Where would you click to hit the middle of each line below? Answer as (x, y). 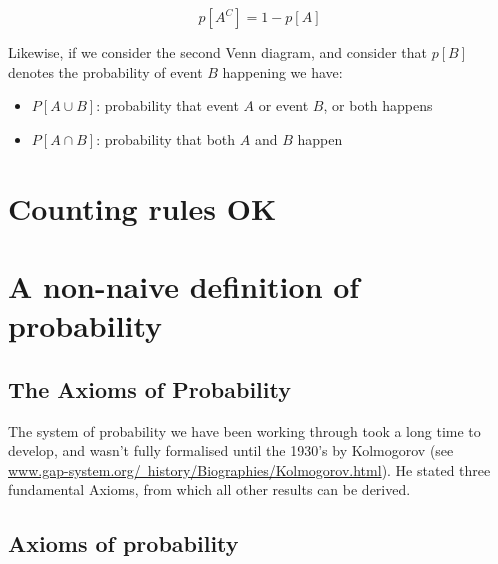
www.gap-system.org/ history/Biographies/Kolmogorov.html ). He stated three (249, 469)
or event (283, 105)
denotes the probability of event (105, 71)
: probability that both (166, 138)
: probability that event (167, 105)
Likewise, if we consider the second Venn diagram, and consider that (218, 52)
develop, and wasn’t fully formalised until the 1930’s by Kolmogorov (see (231, 450)
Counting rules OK (142, 207)
